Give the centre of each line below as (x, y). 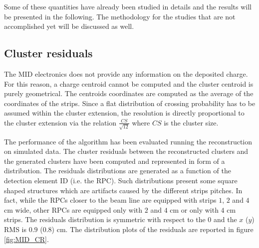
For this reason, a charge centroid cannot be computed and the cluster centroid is (129, 83)
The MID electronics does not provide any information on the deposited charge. (126, 73)
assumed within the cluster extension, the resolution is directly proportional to (124, 113)
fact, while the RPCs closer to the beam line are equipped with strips (110, 200)
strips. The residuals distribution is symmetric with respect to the (105, 219)
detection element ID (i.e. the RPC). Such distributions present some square (121, 181)
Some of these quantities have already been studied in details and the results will (128, 6)
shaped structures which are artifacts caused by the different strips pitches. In (123, 190)
